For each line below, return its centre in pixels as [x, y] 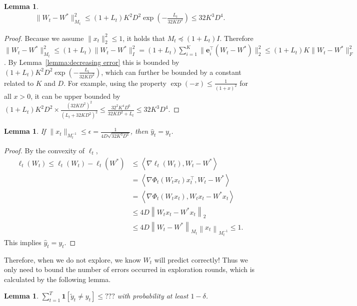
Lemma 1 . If [25, 131]
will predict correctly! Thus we [201, 259]
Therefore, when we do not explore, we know [72, 259]
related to [19, 83]
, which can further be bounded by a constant [171, 72]
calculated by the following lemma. [57, 279]
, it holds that [144, 38]
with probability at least [153, 296]
